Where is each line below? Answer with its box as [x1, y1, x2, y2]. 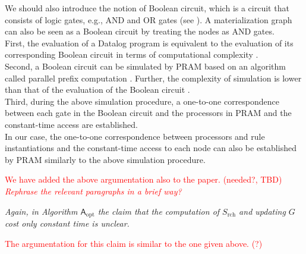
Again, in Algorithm [5, 205, 78, 217]
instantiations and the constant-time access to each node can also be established [5, 142, 296, 154]
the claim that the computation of [97, 205, 220, 217]
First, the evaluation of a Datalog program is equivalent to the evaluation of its [5, 36, 294, 49]
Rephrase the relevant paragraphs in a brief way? [5, 184, 182, 197]
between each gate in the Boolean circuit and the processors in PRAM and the [5, 106, 292, 119]
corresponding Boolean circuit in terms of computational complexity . [5, 48, 258, 61]
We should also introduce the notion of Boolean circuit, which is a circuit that [5, 2, 289, 14]
